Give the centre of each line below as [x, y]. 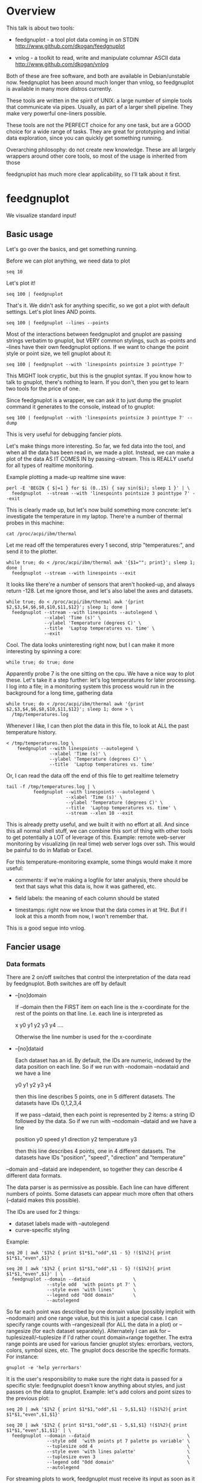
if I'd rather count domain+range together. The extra [128, 1337]
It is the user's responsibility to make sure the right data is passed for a [94, 1379]
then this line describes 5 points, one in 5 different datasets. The [95, 1097]
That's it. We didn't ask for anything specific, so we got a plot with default [98, 305]
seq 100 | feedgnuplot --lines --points [58, 323]
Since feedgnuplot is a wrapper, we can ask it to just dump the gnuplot [94, 400]
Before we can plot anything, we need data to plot [68, 261]
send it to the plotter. [32, 551]
